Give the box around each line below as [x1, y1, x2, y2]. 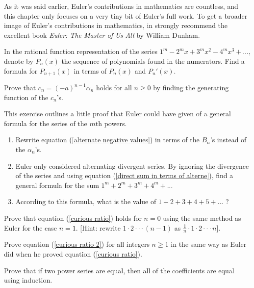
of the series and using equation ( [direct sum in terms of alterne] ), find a [15, 170, 233, 181]
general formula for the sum [15, 180, 99, 190]
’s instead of [210, 134, 247, 145]
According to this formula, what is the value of [15, 196, 156, 207]
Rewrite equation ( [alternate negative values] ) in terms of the [15, 134, 200, 145]
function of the [4, 92, 49, 102]
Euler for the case [4, 222, 57, 233]
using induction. [4, 275, 52, 285]
